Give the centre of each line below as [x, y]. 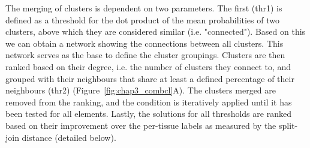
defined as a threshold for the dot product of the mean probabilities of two [142, 19]
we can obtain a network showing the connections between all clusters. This [145, 43]
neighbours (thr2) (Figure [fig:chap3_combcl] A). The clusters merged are [141, 90]
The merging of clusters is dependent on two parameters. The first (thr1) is [144, 8]
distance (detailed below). [69, 137]
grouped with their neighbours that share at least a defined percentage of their [150, 78]
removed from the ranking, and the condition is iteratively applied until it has [149, 102]
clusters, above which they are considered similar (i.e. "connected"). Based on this [156, 31]
